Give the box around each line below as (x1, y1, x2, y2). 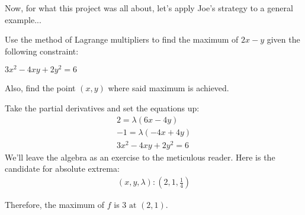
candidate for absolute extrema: (5, 162, 120, 175)
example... (5, 13, 41, 25)
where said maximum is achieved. (108, 82, 229, 94)
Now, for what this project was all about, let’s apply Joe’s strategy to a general (5, 2, 293, 14)
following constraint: (5, 44, 79, 57)
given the (267, 33, 300, 46)
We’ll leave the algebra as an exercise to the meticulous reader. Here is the (5, 150, 275, 163)
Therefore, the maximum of (5, 198, 105, 211)
